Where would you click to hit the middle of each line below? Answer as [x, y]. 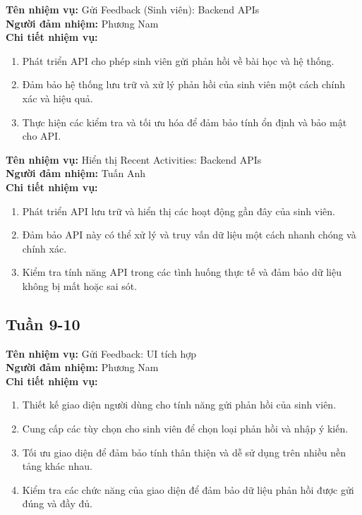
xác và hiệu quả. [58, 98]
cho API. [42, 136]
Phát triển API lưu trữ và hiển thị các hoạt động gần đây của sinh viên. [179, 211]
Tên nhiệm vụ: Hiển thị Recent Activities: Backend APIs [134, 159]
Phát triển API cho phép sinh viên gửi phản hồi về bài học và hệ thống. [178, 60]
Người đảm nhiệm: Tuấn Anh [76, 173]
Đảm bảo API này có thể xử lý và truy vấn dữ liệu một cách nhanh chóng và [189, 235]
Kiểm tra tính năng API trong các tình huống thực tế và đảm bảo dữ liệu [182, 272]
